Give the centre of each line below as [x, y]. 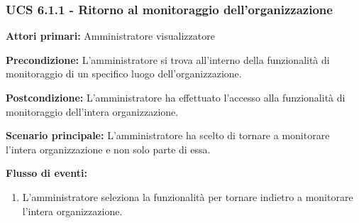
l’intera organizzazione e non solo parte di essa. [108, 149]
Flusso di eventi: [46, 173]
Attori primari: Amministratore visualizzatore [110, 36]
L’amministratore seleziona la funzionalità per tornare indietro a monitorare [188, 196]
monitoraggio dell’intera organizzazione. [92, 111]
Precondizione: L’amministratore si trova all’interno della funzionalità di [168, 59]
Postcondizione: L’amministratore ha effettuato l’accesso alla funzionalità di [176, 97]
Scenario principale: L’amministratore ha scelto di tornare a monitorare [168, 135]
